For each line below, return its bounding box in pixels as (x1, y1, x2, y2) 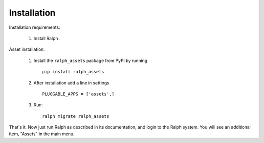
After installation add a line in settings (33, 80, 110, 85)
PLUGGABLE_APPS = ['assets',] (42, 91, 115, 97)
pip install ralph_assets (42, 69, 105, 75)
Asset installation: (9, 46, 45, 52)
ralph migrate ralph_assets (42, 113, 110, 119)
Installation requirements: (9, 24, 61, 30)
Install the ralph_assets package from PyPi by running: (33, 58, 149, 63)
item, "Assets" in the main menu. (9, 131, 75, 137)
